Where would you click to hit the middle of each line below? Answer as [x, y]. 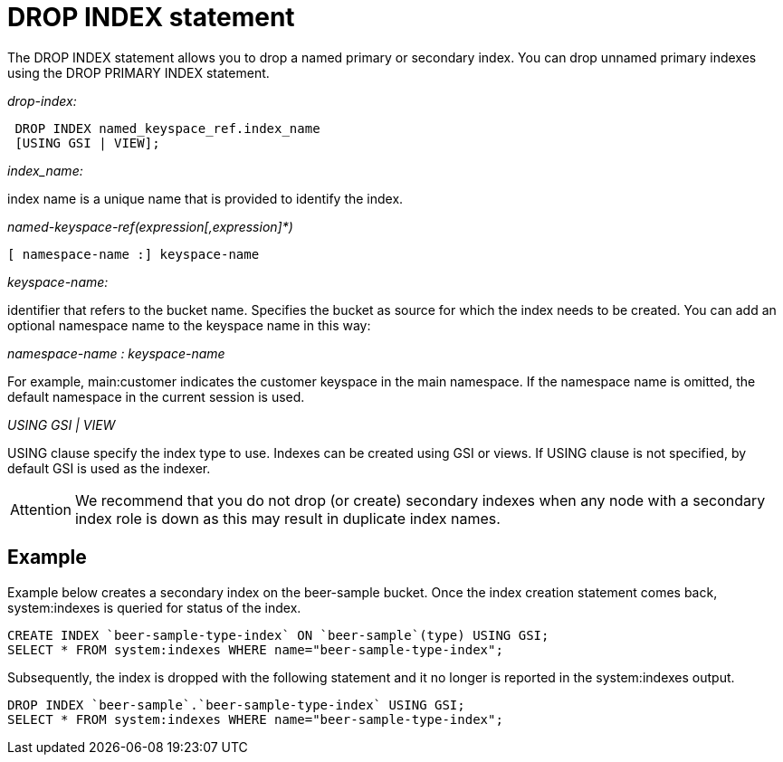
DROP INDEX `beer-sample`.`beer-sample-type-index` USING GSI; [236, 705]
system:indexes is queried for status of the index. [154, 607]
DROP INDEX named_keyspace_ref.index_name [167, 128]
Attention [41, 509]
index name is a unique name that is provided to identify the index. [205, 198]
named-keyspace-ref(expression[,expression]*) [150, 226]
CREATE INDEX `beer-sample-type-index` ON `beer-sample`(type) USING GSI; [278, 635]
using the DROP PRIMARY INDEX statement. [138, 72]
